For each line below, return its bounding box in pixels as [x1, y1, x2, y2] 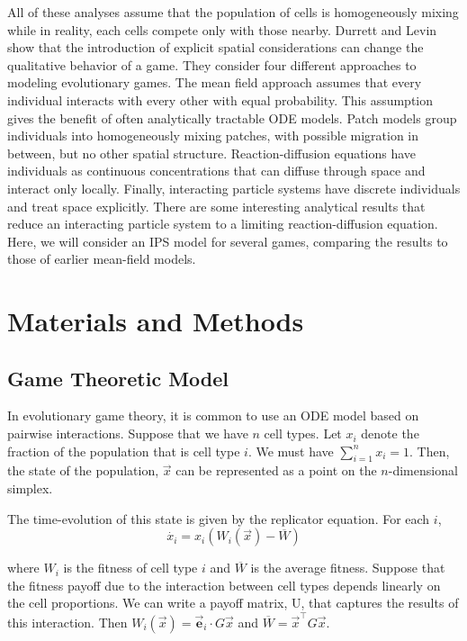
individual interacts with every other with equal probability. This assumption [7, 90, 434, 109]
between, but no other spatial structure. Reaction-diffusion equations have [7, 143, 417, 162]
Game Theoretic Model [7, 364, 229, 392]
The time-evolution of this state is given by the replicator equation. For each [7, 509, 430, 528]
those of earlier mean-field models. [7, 249, 196, 268]
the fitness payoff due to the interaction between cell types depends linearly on [7, 575, 441, 594]
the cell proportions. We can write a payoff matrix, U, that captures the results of [7, 593, 459, 612]
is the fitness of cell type [63, 558, 198, 577]
